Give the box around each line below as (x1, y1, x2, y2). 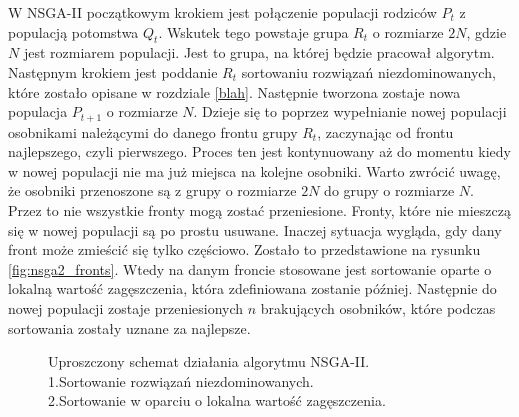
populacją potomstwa (8, 21, 139, 42)
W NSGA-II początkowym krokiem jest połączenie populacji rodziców (8, 2, 437, 22)
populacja (8, 101, 68, 122)
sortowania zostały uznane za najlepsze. (8, 317, 251, 338)
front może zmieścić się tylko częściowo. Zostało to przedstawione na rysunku (8, 239, 481, 260)
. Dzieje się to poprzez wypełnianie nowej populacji (193, 101, 507, 122)
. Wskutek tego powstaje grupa (158, 21, 349, 42)
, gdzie (466, 21, 507, 42)
